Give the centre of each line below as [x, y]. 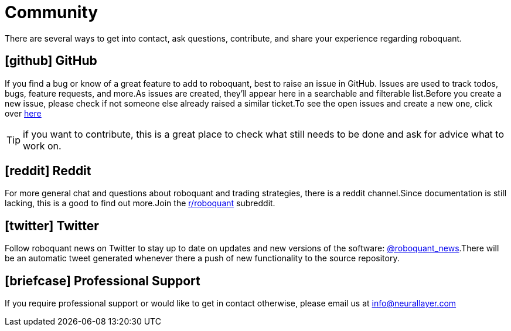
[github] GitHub [51, 61]
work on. [42, 146]
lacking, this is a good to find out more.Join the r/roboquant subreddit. [140, 203]
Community [52, 12]
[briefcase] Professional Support [103, 281]
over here [23, 113]
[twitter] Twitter [52, 226]
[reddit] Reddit [48, 171]
